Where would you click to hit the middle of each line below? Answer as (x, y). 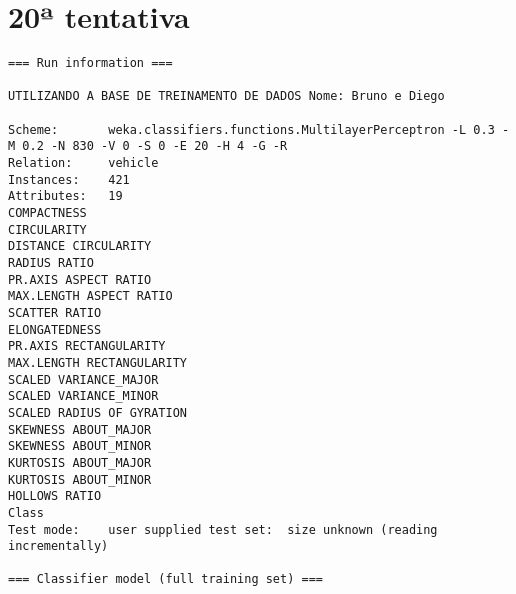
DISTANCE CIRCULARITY (80, 246)
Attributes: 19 (65, 196)
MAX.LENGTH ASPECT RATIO (90, 296)
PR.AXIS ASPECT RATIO (80, 279)
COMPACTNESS (47, 213)
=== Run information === (90, 63)
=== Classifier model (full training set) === (165, 579)
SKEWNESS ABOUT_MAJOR (80, 429)
